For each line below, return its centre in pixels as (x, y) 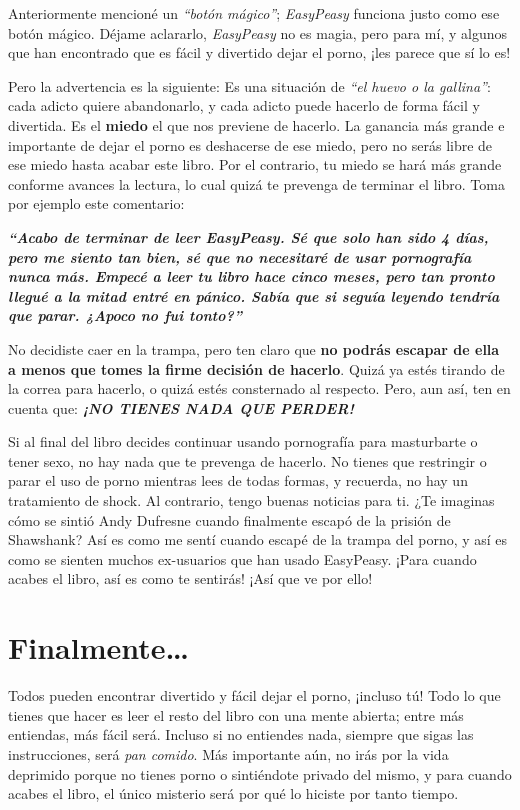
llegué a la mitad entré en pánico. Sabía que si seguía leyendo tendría (254, 295)
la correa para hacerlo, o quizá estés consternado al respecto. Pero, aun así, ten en (259, 388)
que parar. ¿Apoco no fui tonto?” (125, 315)
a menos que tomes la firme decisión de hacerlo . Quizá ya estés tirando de (256, 368)
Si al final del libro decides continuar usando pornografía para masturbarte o (243, 441)
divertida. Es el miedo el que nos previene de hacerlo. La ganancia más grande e (256, 124)
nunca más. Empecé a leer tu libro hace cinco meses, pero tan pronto (251, 276)
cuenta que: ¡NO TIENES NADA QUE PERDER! (181, 407)
